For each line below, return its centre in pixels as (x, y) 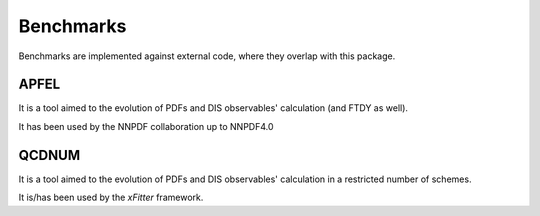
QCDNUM (49, 155)
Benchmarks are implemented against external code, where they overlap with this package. (207, 56)
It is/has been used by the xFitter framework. (111, 197)
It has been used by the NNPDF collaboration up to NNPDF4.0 (146, 126)
